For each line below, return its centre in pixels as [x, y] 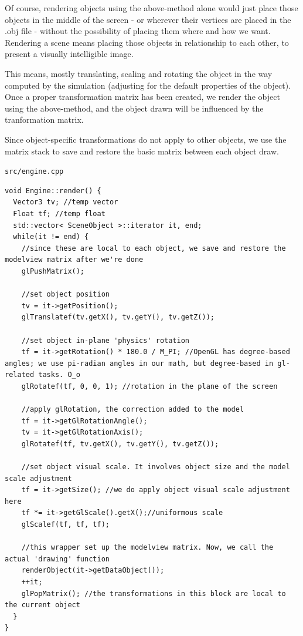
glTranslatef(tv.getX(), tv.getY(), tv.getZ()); [118, 317]
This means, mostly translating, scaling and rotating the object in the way [139, 73]
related [20, 375]
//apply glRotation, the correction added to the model [133, 410]
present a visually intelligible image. [69, 54]
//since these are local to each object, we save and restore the [154, 248]
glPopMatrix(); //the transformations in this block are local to [154, 593]
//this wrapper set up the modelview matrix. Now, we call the [147, 548]
